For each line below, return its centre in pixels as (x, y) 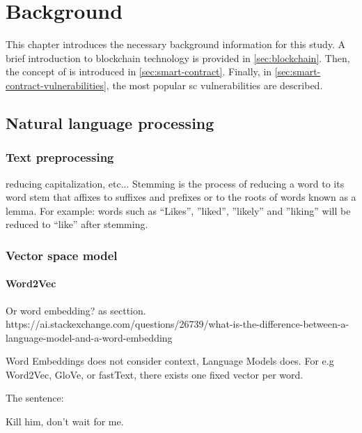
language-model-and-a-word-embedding (89, 337)
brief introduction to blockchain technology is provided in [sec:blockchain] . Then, (178, 58)
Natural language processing (110, 122)
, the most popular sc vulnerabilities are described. (214, 85)
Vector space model (62, 255)
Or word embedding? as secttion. (76, 310)
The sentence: (35, 398)
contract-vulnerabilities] (56, 85)
